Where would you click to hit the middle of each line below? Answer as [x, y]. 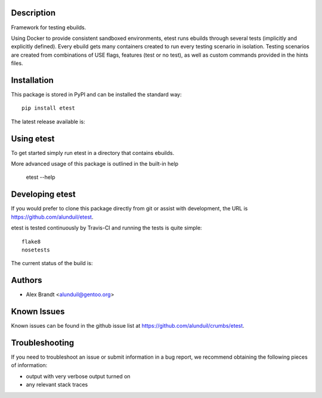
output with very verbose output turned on [78, 376]
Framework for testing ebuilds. [49, 27]
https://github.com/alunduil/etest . [52, 217]
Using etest [33, 139]
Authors [27, 280]
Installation [32, 80]
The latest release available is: [48, 122]
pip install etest [49, 108]
